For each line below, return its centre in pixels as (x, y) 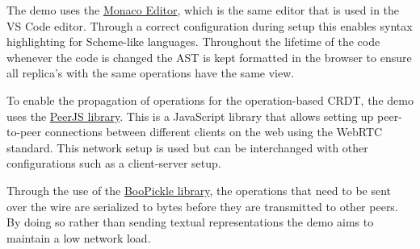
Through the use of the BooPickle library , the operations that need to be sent (199, 190)
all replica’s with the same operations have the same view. (151, 73)
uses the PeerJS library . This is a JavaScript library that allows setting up (190, 116)
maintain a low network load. (79, 237)
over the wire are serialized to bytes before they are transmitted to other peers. (202, 206)
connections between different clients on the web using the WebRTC (214, 132)
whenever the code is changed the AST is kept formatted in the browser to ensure (209, 57)
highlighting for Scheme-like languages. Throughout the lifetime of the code (193, 41)
